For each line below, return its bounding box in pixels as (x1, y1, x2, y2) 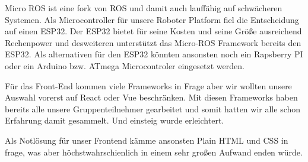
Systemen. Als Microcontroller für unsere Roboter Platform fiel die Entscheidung (5, 13, 299, 25)
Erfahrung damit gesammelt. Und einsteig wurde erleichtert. (5, 114, 224, 127)
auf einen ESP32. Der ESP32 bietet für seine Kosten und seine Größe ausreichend (5, 25, 302, 37)
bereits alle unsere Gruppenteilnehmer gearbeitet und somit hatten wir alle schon (5, 102, 301, 115)
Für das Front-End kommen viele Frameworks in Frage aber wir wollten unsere (5, 79, 292, 92)
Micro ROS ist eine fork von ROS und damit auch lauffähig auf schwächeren (5, 2, 282, 14)
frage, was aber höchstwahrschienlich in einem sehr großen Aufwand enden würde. (5, 145, 303, 158)
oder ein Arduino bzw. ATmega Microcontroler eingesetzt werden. (5, 59, 245, 72)
